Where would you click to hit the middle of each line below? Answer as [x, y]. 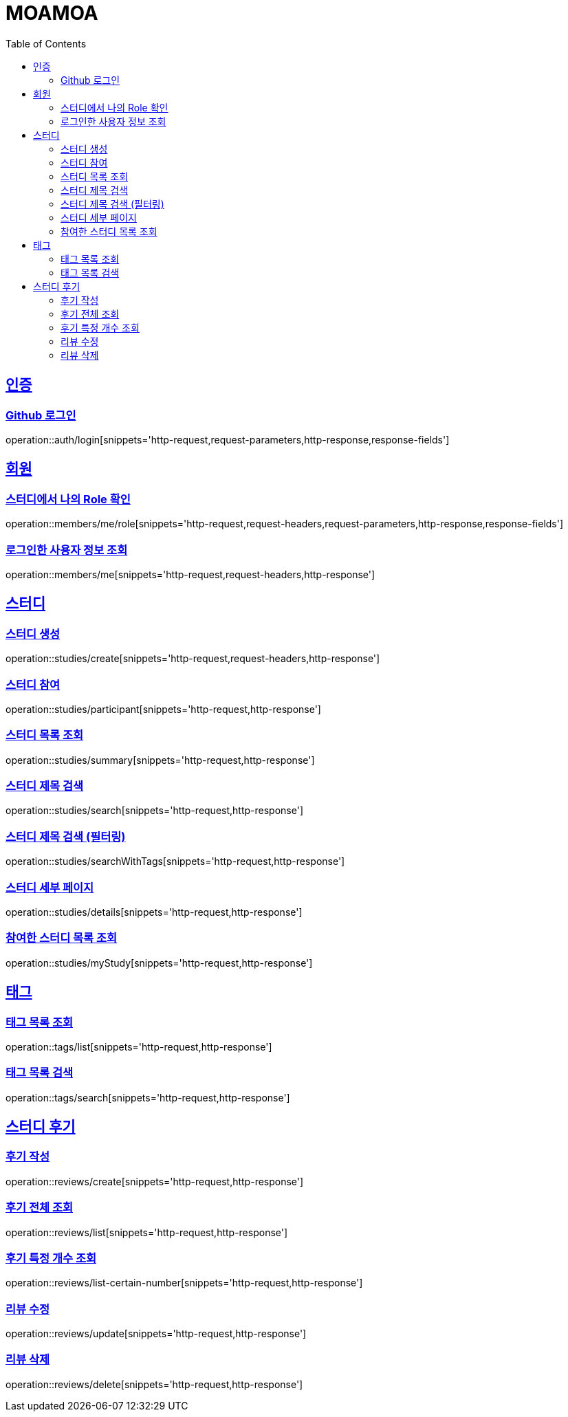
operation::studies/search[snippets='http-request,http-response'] [154, 811]
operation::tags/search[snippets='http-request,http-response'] [148, 1097]
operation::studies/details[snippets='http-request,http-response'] [154, 912]
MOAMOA [52, 13]
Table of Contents [46, 43]
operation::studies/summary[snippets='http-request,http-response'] [160, 760]
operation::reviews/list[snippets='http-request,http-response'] [147, 1232]
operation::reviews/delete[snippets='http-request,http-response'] [154, 1384]
